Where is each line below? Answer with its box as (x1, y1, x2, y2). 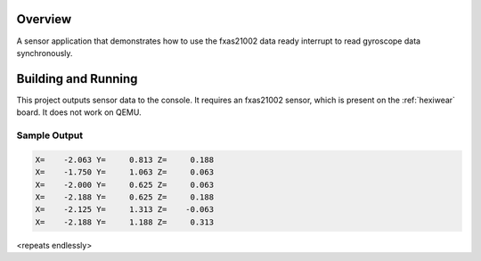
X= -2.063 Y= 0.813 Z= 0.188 (35, 154, 214, 165)
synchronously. (16, 47, 73, 58)
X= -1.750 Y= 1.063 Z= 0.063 (35, 167, 214, 177)
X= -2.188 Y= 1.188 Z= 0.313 (35, 216, 214, 227)
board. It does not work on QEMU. (16, 107, 142, 118)
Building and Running (16, 71, 138, 86)
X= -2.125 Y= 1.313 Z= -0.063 (35, 205, 214, 215)
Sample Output (16, 129, 84, 142)
